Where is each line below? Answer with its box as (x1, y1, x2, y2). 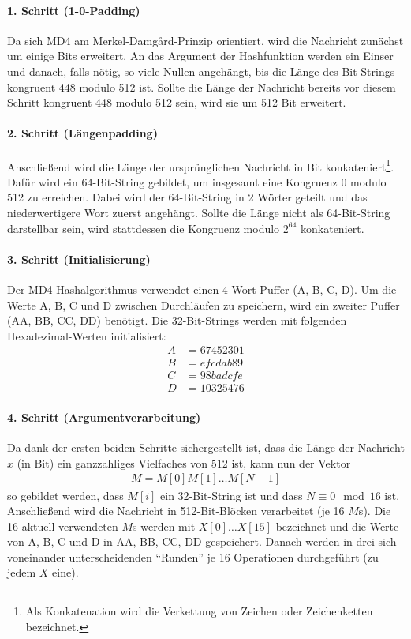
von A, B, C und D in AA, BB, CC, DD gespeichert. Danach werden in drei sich (7, 533, 397, 550)
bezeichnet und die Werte (275, 517, 399, 534)
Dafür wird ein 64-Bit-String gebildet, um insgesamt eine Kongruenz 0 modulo (7, 173, 387, 190)
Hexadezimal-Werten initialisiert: (7, 327, 166, 344)
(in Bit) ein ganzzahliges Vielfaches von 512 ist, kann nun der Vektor (17, 454, 351, 471)
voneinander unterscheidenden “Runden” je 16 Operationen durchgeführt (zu (7, 548, 379, 565)
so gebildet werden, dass (7, 487, 124, 503)
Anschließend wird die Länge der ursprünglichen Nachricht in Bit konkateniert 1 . (7, 156, 394, 175)
